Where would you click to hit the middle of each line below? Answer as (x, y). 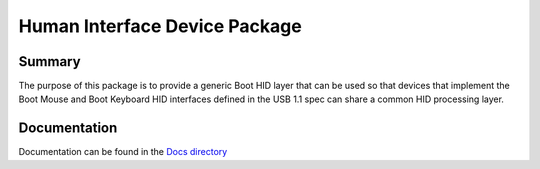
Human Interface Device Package (160, 26)
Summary (49, 61)
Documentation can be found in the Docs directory (123, 152)
